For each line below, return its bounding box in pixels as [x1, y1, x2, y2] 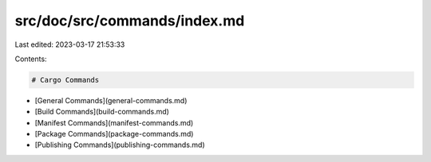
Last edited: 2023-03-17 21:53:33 [14, 40, 125, 49]
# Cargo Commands [31, 75, 100, 84]
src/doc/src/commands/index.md [14, 12, 245, 29]
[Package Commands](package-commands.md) [34, 129, 194, 139]
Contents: [14, 54, 47, 64]
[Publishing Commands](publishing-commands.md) [34, 140, 205, 150]
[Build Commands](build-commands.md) [34, 107, 169, 117]
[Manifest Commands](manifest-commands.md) [34, 118, 194, 127]
